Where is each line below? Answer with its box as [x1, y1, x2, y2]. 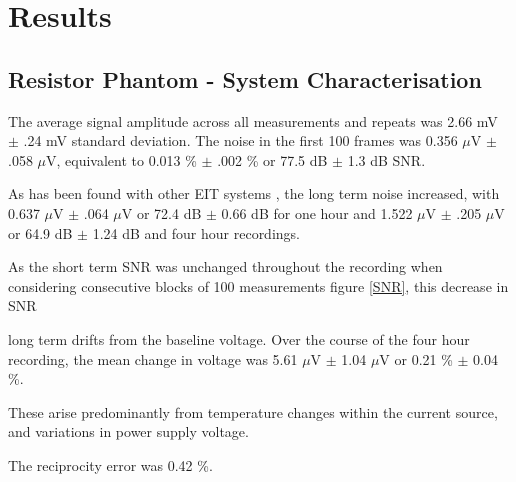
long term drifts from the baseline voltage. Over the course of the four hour [8, 328, 470, 349]
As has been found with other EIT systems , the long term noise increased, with [8, 183, 500, 204]
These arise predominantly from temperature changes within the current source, [8, 401, 498, 422]
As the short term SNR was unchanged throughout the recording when [8, 256, 443, 277]
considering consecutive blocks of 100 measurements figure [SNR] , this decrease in [8, 275, 509, 296]
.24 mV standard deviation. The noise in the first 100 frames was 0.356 [23, 130, 458, 151]
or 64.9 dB [8, 222, 73, 243]
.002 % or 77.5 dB [217, 149, 328, 170]
